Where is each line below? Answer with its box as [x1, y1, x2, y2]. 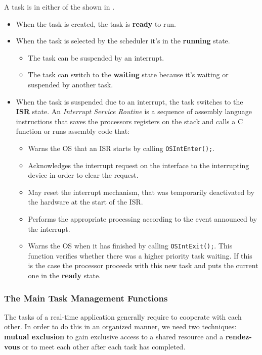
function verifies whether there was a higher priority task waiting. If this [28, 250, 252, 261]
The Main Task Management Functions [4, 291, 168, 304]
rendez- [225, 331, 252, 341]
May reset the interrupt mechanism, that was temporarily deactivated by [28, 186, 254, 197]
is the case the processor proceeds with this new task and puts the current [28, 260, 258, 271]
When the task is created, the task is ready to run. [16, 18, 176, 29]
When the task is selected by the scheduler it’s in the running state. [16, 35, 230, 46]
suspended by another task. [28, 79, 113, 89]
